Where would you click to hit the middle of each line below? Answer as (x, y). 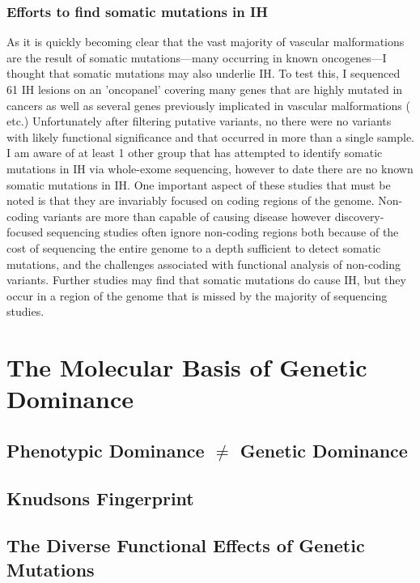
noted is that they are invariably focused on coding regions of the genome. (191, 200)
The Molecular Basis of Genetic (187, 367)
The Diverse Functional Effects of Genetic (186, 545)
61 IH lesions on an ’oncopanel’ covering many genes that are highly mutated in (205, 89)
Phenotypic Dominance (106, 450)
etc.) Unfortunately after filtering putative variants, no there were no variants (199, 121)
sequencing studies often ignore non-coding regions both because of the (223, 232)
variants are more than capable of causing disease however (187, 216)
